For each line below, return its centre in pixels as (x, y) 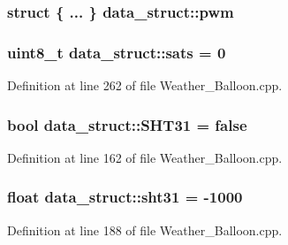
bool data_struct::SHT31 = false (127, 124)
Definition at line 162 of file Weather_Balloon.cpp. (145, 157)
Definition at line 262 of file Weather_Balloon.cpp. (145, 85)
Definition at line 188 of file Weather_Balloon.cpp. (145, 230)
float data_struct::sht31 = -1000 (125, 197)
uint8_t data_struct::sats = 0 (117, 52)
